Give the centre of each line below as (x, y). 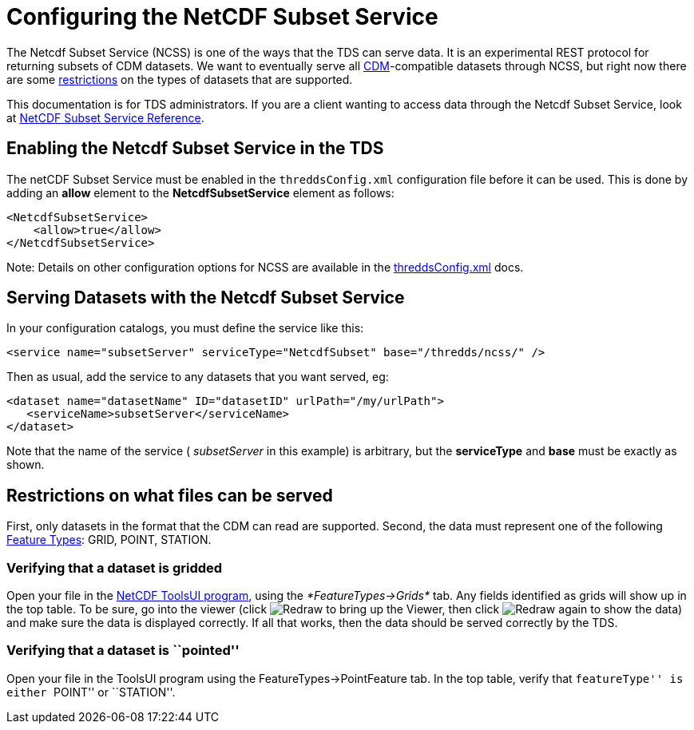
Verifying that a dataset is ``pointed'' (123, 651)
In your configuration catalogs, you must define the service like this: (185, 328)
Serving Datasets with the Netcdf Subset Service (206, 298)
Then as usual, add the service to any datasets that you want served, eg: (198, 377)
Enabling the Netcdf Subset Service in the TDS (195, 149)
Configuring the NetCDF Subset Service (222, 17)
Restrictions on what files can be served (170, 495)
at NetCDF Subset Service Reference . (105, 117)
